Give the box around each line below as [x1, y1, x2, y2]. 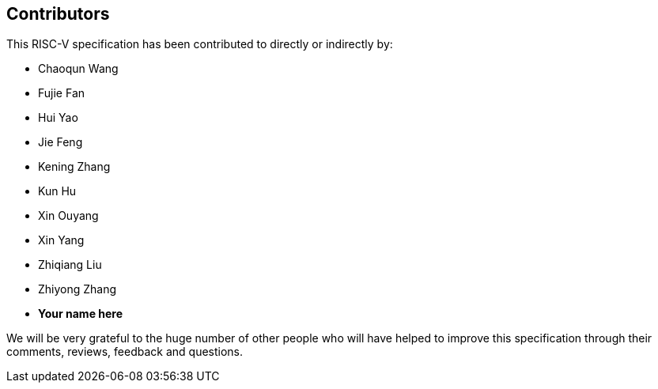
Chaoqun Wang [38, 62, 119, 76]
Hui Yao [38, 111, 78, 125]
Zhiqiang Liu [38, 258, 102, 272]
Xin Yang [38, 233, 85, 247]
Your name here [38, 307, 123, 321]
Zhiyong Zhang [38, 282, 117, 296]
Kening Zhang [38, 160, 111, 174]
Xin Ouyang [38, 209, 99, 223]
